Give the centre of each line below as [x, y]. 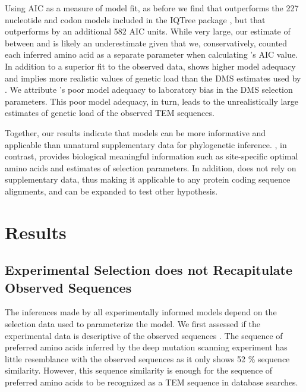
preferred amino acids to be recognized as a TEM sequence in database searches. [152, 382]
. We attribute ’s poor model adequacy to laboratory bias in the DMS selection [149, 90]
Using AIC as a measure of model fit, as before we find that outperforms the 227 [152, 8]
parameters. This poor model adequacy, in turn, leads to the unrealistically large [152, 101]
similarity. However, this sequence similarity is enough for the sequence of [139, 370]
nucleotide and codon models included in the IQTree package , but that [135, 19]
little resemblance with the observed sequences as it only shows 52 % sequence [147, 358]
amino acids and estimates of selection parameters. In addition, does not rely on [151, 167]
